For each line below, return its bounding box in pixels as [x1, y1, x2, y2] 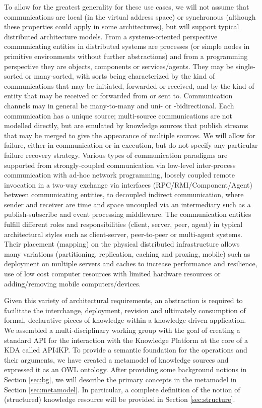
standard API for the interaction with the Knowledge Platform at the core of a [4, 334, 248, 345]
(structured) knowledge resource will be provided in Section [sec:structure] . [4, 394, 235, 404]
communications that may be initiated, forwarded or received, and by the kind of [4, 80, 254, 91]
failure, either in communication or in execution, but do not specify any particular [4, 140, 258, 150]
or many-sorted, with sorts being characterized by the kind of [25, 71, 215, 81]
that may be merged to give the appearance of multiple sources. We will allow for [4, 130, 255, 140]
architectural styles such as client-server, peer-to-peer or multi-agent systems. [4, 228, 242, 239]
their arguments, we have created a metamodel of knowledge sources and [4, 354, 229, 365]
